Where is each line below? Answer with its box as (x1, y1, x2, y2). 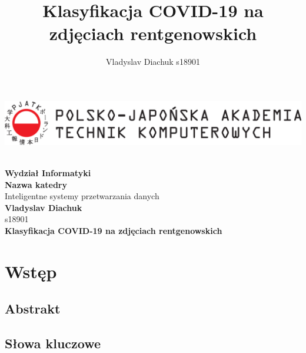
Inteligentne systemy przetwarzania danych (5, 190, 159, 202)
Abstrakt (5, 299, 61, 318)
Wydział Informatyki (5, 166, 91, 179)
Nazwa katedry (5, 178, 67, 190)
